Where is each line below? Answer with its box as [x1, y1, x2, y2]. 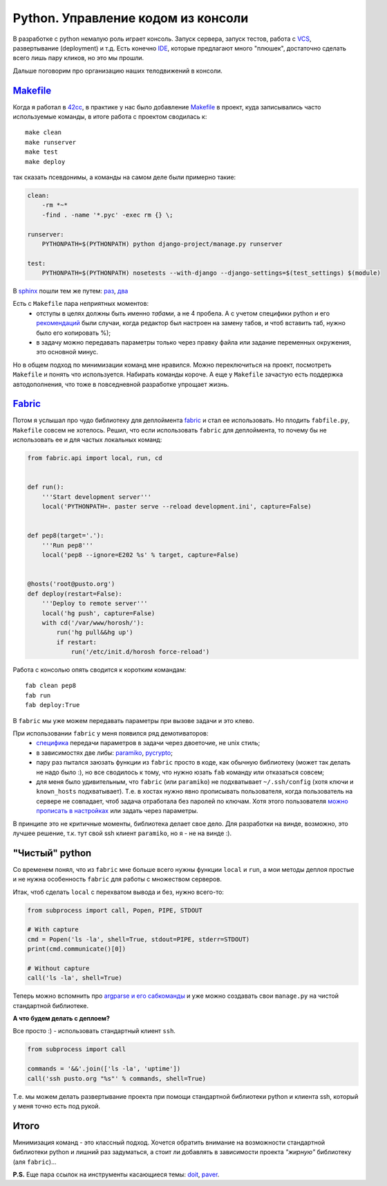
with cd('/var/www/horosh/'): [41, 619, 144, 626]
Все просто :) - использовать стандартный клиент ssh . [12, 1027, 176, 1035]
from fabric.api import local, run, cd [27, 454, 162, 462]
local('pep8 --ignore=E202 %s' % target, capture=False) [41, 551, 239, 559]
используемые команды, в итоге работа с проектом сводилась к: [12, 113, 207, 121]
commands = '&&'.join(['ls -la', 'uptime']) [27, 1065, 181, 1073]
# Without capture [27, 964, 90, 972]
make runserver [25, 138, 77, 146]
